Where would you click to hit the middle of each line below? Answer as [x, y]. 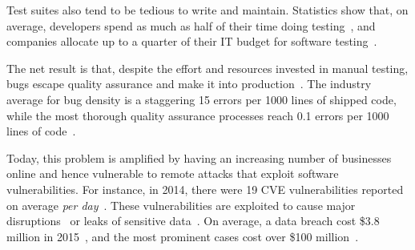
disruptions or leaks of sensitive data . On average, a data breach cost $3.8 [193, 221]
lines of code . [41, 131]
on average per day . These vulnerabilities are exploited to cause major [181, 205]
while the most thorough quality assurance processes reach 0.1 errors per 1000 [198, 115]
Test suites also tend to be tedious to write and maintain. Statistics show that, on [207, 10]
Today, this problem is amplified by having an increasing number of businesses [199, 157]
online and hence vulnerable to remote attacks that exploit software [173, 173]
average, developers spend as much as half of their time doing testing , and [191, 25]
